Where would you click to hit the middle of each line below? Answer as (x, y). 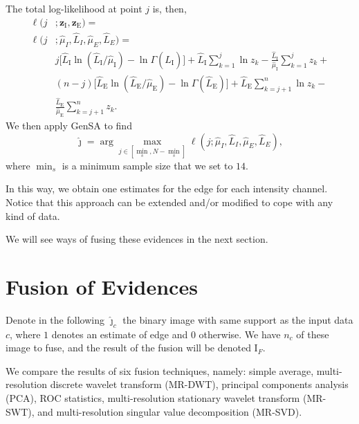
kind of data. (33, 215)
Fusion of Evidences (102, 286)
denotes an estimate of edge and (120, 334)
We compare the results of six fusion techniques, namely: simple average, (160, 370)
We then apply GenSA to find (69, 125)
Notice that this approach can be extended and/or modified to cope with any (169, 202)
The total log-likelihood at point (74, 8)
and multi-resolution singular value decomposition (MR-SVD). (170, 411)
